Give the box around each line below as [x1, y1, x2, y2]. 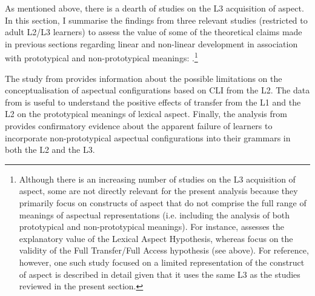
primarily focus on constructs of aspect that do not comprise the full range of [19, 196, 307, 209]
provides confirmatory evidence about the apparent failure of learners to [5, 119, 273, 132]
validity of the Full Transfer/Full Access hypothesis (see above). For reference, [19, 244, 309, 257]
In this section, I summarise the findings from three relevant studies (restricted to [5, 13, 308, 26]
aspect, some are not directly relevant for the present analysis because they [19, 184, 298, 197]
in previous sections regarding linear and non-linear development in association [5, 37, 298, 50]
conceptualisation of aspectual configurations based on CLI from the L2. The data [5, 84, 310, 96]
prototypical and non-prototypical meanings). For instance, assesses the [19, 220, 284, 233]
